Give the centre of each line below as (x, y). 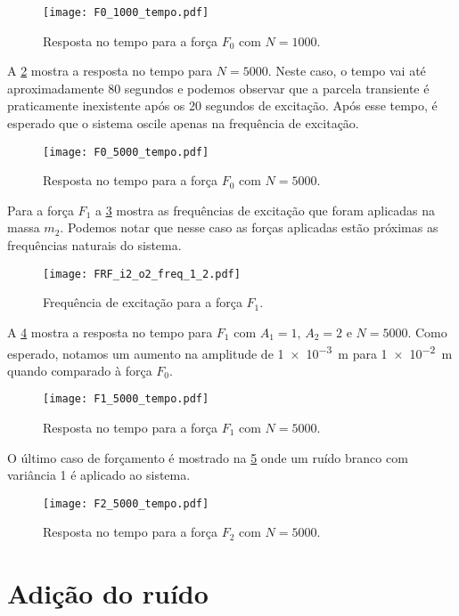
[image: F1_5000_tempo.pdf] (126, 399)
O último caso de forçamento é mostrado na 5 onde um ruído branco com (208, 457)
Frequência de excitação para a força (143, 302)
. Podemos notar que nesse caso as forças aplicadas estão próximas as (249, 227)
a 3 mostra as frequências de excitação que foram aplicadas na (265, 210)
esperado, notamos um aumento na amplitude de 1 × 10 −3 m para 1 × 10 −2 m (230, 352)
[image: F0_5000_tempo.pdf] (126, 152)
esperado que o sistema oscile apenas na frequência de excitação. (183, 123)
